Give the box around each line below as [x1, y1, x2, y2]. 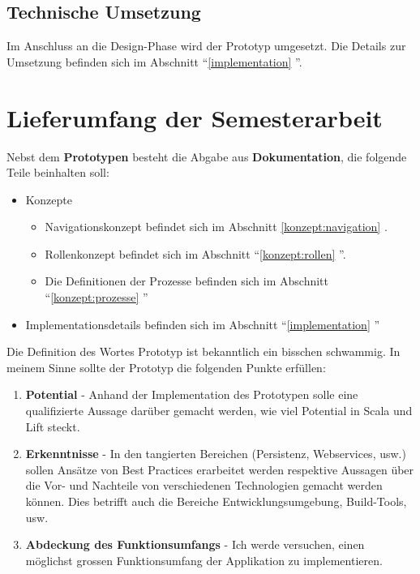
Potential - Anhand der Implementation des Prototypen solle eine [25, 386, 358, 403]
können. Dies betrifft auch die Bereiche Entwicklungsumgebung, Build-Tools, [25, 493, 407, 510]
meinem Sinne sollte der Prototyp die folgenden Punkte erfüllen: [6, 358, 326, 375]
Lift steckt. [25, 418, 80, 435]
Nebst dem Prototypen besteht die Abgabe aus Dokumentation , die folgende [6, 148, 407, 165]
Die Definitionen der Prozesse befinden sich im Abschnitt [45, 272, 329, 289]
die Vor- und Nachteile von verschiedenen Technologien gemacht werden [25, 477, 383, 494]
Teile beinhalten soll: [6, 164, 109, 181]
